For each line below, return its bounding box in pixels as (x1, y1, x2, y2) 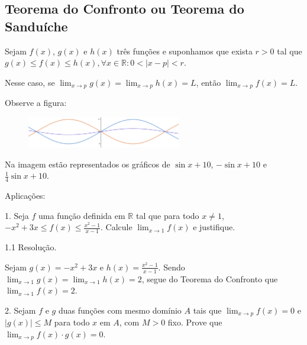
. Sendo (158, 260, 185, 273)
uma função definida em (38, 209, 125, 221)
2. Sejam (5, 304, 36, 316)
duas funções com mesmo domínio (58, 304, 182, 316)
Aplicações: (5, 189, 46, 202)
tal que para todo (135, 209, 199, 221)
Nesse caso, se (5, 76, 55, 88)
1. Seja (5, 209, 29, 221)
